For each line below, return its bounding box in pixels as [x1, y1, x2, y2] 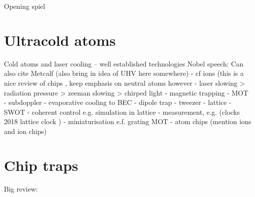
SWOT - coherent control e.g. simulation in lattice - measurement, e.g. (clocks [4, 106, 240, 117]
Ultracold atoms [4, 30, 116, 50]
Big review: [4, 183, 38, 194]
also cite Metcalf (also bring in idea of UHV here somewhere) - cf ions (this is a [4, 68, 244, 78]
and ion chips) [4, 126, 47, 136]
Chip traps [4, 155, 78, 175]
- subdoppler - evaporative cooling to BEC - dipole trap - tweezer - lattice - [4, 97, 231, 107]
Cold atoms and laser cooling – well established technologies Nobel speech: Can [4, 58, 244, 68]
